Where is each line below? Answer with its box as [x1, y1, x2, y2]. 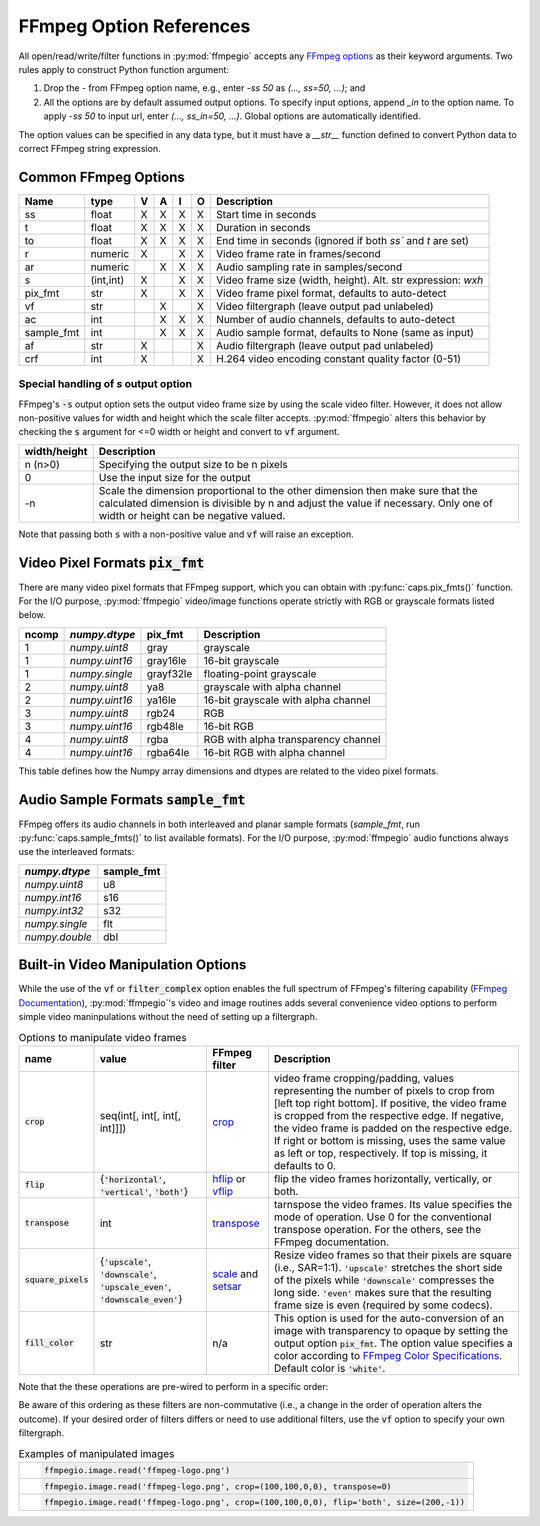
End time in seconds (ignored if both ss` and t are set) [216, 233, 470, 247]
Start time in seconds [216, 207, 317, 221]
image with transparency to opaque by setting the [273, 1323, 509, 1337]
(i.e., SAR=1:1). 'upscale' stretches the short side [273, 1260, 503, 1274]
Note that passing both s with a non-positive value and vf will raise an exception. [18, 528, 354, 540]
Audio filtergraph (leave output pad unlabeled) [216, 338, 434, 352]
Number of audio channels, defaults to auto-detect [216, 312, 455, 326]
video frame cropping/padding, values [273, 1071, 455, 1085]
